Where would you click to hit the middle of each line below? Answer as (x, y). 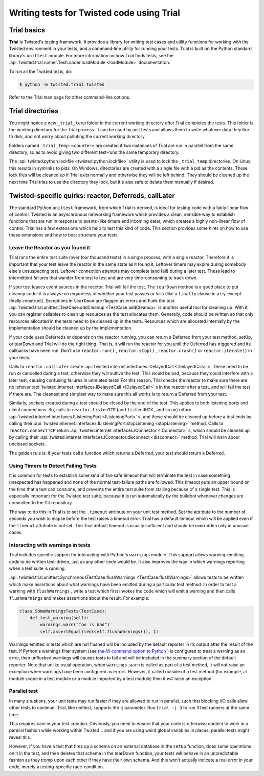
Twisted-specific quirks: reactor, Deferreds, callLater (92, 196)
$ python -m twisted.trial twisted (62, 84)
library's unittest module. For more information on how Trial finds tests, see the (91, 55)
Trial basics (27, 30)
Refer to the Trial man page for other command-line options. (70, 97)
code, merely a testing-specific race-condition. (57, 767)
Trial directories (34, 111)
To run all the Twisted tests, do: (41, 71)
